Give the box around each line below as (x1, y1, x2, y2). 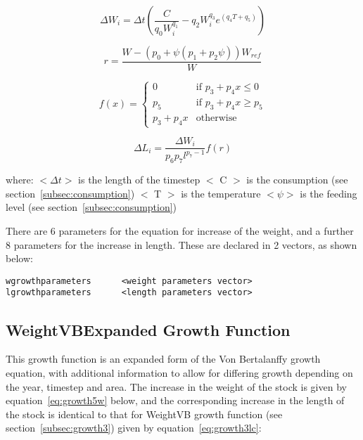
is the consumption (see (246, 172, 348, 187)
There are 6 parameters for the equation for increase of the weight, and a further (6, 224, 354, 238)
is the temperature (181, 186, 261, 200)
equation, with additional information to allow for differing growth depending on (6, 365, 353, 380)
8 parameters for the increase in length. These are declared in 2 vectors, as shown (6, 237, 357, 252)
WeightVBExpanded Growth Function (6, 318, 291, 340)
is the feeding (300, 186, 357, 200)
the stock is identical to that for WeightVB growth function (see (6, 406, 283, 421)
